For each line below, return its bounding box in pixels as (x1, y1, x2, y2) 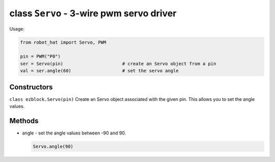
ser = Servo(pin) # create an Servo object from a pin (20, 61, 216, 66)
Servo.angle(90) (33, 143, 74, 149)
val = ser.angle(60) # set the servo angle (20, 68, 179, 74)
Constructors (9, 83, 53, 91)
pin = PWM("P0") (20, 53, 61, 60)
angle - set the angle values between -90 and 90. (22, 130, 126, 136)
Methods (9, 116, 39, 125)
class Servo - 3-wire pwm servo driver (9, 8, 177, 19)
